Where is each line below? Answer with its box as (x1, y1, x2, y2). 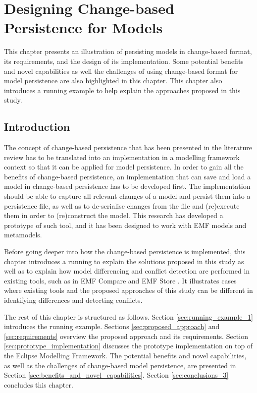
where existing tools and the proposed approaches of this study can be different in (4, 285, 253, 295)
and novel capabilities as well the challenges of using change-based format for (4, 65, 238, 76)
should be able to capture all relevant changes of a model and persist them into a (4, 191, 251, 201)
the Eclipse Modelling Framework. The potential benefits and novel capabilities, (4, 350, 247, 360)
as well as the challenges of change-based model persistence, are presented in (4, 360, 236, 370)
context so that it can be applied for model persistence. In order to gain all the (4, 162, 244, 172)
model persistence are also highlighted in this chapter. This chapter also (4, 75, 222, 86)
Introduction (4, 119, 70, 134)
